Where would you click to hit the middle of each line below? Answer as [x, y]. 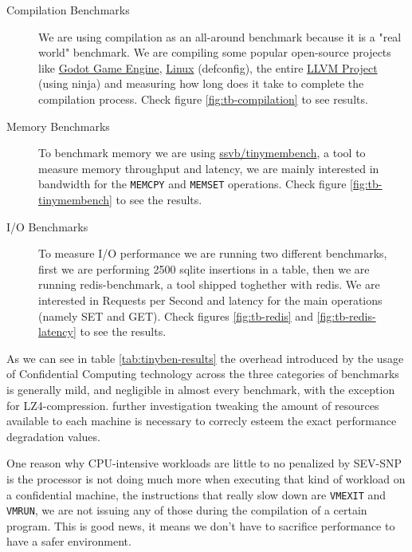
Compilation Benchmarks [68, 10]
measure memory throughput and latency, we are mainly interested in [209, 168]
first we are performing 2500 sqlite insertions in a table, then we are [204, 268]
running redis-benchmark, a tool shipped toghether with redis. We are [209, 284]
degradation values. [53, 436]
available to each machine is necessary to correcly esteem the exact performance [202, 421]
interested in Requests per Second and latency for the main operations [210, 300]
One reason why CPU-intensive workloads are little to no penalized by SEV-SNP [204, 463]
